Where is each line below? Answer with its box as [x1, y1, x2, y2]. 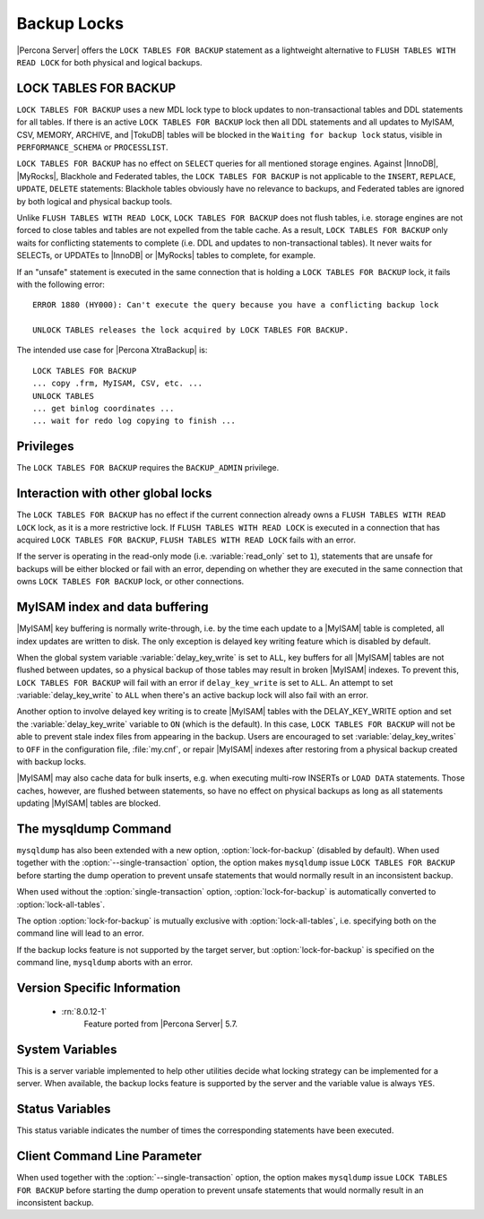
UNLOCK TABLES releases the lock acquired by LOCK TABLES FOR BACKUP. [32, 325, 350, 335]
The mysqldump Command [16, 821, 172, 836]
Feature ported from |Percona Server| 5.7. [83, 1018, 238, 1030]
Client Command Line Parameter [16, 1148, 202, 1164]
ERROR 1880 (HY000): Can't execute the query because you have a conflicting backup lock [32, 300, 439, 310]
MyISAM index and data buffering [16, 600, 210, 615]
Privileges [16, 439, 74, 454]
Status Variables [16, 1102, 111, 1117]
